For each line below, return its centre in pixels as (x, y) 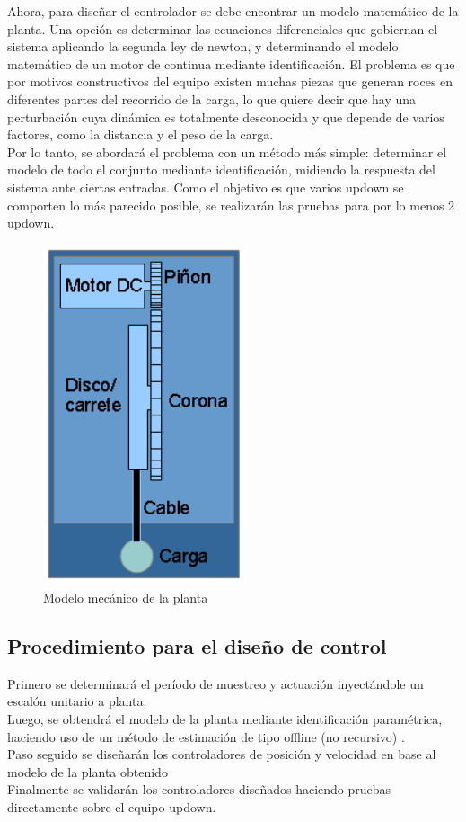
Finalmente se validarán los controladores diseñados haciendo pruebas (199, 789)
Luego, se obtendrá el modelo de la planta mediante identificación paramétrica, (225, 719)
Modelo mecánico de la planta (126, 598)
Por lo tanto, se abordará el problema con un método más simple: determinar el (227, 152)
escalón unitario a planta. (77, 701)
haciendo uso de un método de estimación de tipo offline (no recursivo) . (206, 736)
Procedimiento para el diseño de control (197, 646)
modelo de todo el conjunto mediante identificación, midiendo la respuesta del (221, 170)
